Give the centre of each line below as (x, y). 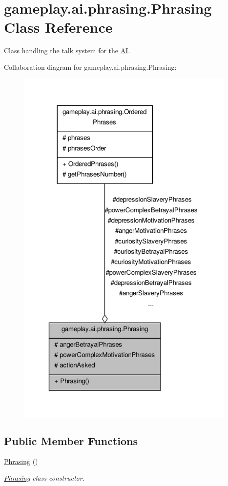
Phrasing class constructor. (44, 477)
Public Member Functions (71, 441)
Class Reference (58, 27)
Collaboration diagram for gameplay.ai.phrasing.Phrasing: (90, 67)
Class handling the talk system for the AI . (67, 51)
